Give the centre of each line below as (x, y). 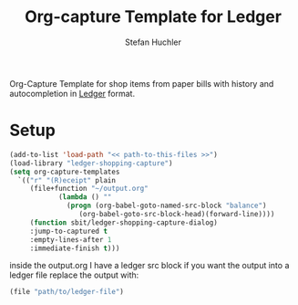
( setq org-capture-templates (65, 172)
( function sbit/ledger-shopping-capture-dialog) (124, 222)
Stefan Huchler (153, 42)
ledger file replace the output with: (74, 275)
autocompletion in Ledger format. (72, 93)
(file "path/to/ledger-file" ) (67, 292)
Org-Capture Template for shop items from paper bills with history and (142, 83)
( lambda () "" (85, 197)
